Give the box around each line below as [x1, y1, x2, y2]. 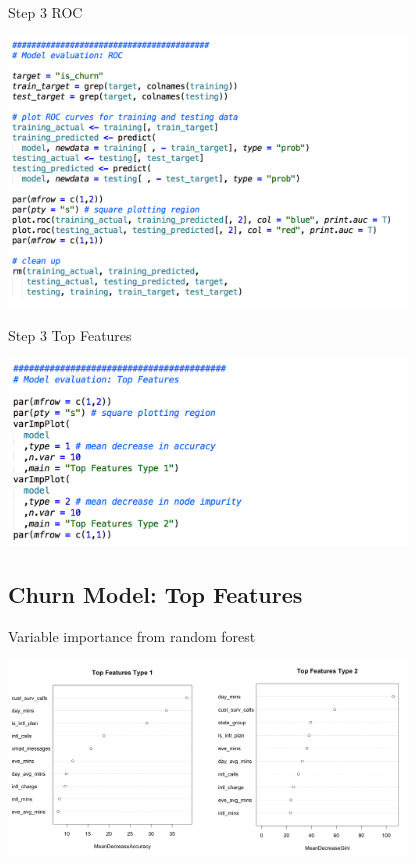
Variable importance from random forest [8, 626, 256, 646]
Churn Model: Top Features [8, 579, 303, 610]
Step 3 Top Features [8, 324, 132, 345]
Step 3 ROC [8, 2, 83, 22]
